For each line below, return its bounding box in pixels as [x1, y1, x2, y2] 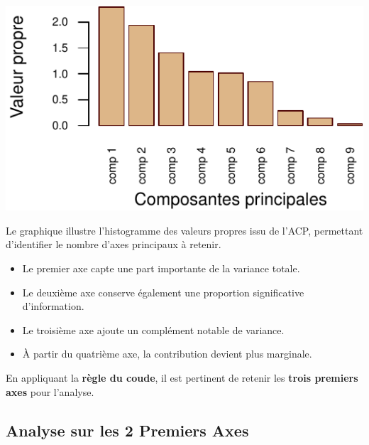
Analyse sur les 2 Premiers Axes [6, 419, 249, 441]
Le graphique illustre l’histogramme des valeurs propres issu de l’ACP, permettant [6, 222, 363, 237]
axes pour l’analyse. [6, 384, 94, 399]
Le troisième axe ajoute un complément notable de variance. [22, 322, 285, 337]
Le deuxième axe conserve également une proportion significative [22, 284, 304, 299]
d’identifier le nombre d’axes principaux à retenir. [6, 237, 221, 252]
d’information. [22, 299, 84, 313]
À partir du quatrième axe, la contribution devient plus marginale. [22, 346, 312, 361]
